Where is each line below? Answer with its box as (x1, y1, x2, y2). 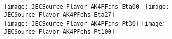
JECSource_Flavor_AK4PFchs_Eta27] (4, 11, 115, 18)
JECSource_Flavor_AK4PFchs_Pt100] (4, 28, 115, 35)
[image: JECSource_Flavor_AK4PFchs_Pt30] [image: (4, 20, 166, 28)
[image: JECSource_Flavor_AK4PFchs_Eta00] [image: (4, 3, 170, 10)
